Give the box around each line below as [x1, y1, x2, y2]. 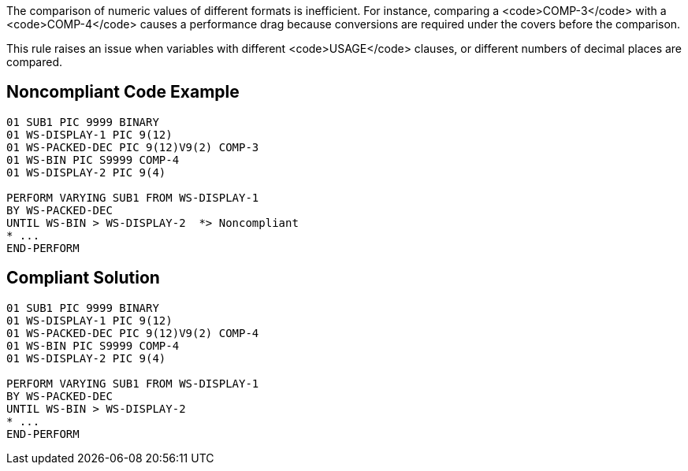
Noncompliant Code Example [6, 82, 240, 102]
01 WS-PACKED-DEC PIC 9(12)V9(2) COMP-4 [6, 326, 259, 339]
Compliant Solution [6, 268, 160, 288]
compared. [6, 55, 63, 69]
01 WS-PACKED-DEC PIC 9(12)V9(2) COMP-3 [6, 140, 259, 154]
